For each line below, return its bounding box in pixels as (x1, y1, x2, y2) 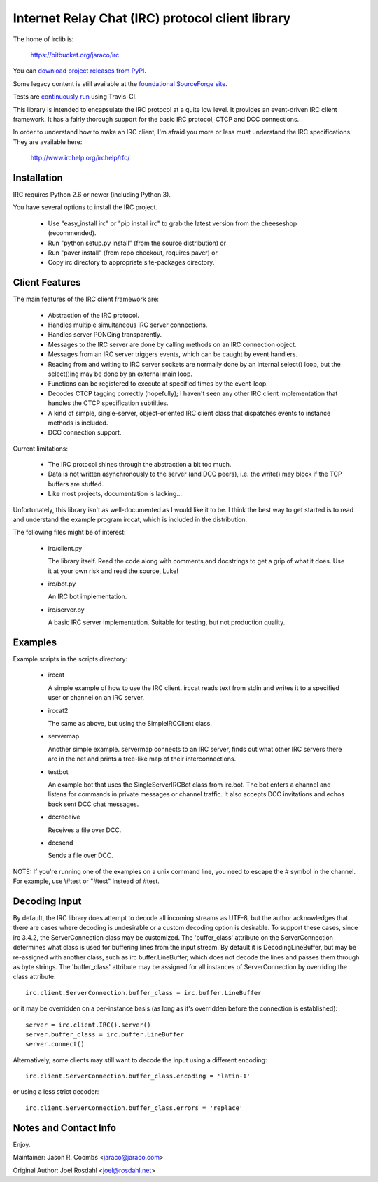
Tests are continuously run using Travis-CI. (13, 92, 137, 101)
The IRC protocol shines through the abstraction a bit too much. (48, 460, 232, 469)
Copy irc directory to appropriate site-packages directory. (48, 258, 215, 267)
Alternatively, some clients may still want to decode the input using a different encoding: (13, 1055, 267, 1064)
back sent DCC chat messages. (48, 800, 139, 808)
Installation (13, 171, 63, 183)
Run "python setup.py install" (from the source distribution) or (48, 239, 227, 247)
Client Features (13, 276, 81, 288)
